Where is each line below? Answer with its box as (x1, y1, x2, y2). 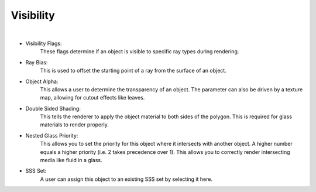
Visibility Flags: (25, 40, 62, 47)
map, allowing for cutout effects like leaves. (40, 94, 145, 101)
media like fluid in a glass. (40, 157, 102, 164)
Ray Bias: (25, 59, 48, 66)
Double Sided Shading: (25, 105, 81, 112)
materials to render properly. (40, 121, 109, 128)
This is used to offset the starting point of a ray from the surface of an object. (40, 67, 226, 74)
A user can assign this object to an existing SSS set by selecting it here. (40, 176, 213, 183)
